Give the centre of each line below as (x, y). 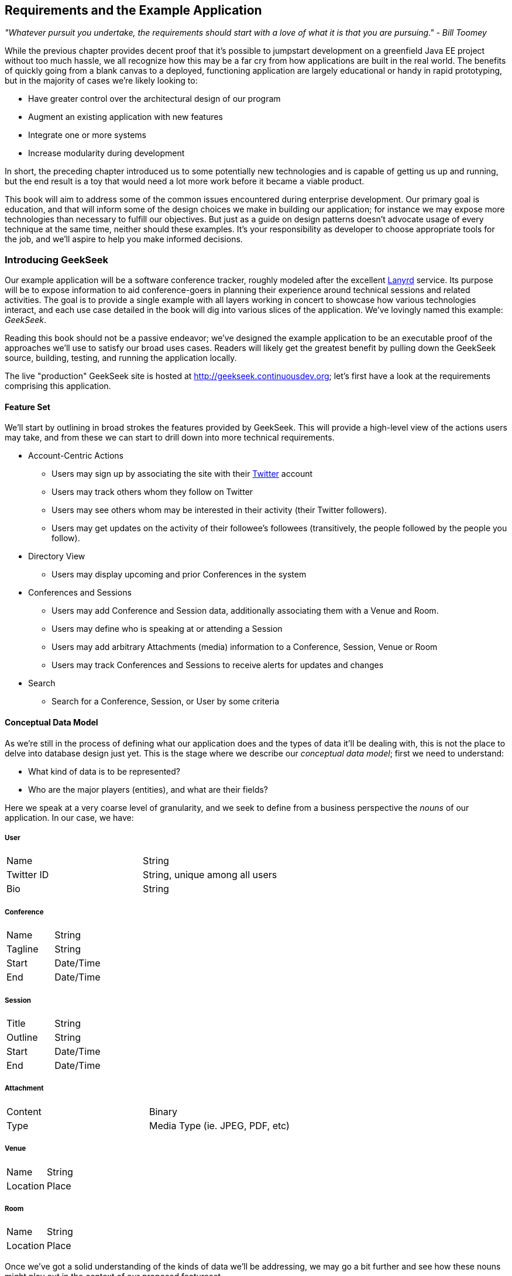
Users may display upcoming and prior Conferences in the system (179, 575)
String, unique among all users (210, 875)
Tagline (23, 949)
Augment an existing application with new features (126, 117)
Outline (22, 1037)
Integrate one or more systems (87, 135)
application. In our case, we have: (69, 817)
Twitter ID (28, 875)
